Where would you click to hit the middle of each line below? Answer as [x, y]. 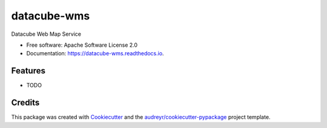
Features [28, 71]
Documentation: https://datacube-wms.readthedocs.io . [95, 53]
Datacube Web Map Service [46, 34]
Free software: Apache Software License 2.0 [82, 45]
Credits [25, 103]
